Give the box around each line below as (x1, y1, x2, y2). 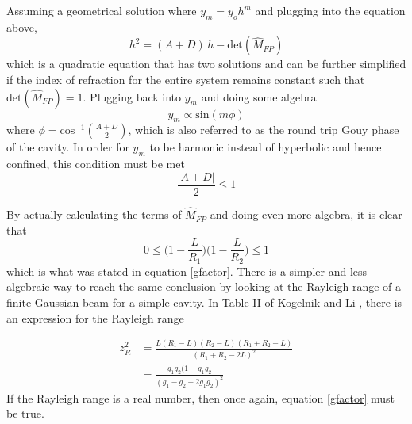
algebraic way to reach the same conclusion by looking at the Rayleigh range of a (6, 278, 402, 295)
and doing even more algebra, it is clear (210, 206, 402, 223)
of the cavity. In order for (6, 139, 129, 155)
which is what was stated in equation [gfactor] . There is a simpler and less (6, 262, 368, 279)
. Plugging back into (83, 88, 182, 105)
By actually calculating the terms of (6, 206, 182, 223)
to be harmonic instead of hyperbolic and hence (149, 139, 382, 155)
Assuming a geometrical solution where (6, 2, 197, 18)
